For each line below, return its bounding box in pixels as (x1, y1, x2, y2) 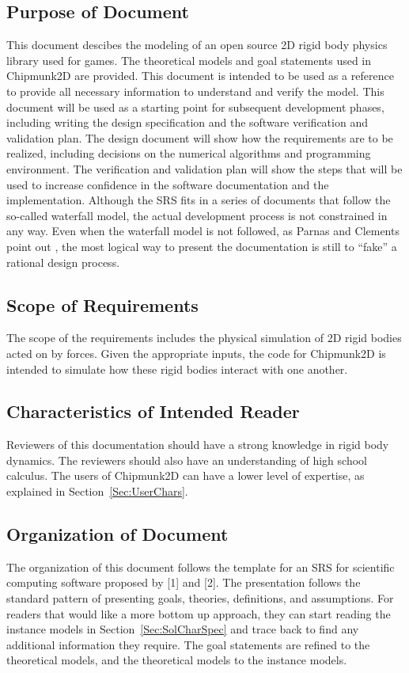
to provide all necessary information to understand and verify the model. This (6, 82, 384, 99)
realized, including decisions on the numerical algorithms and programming (6, 145, 371, 162)
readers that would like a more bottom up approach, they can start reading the (6, 605, 391, 622)
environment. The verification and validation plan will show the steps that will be (6, 160, 403, 177)
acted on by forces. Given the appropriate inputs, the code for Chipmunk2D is (6, 344, 386, 361)
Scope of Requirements (6, 292, 199, 317)
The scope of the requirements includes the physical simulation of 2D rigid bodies (6, 329, 402, 346)
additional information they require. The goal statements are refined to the (6, 636, 370, 652)
